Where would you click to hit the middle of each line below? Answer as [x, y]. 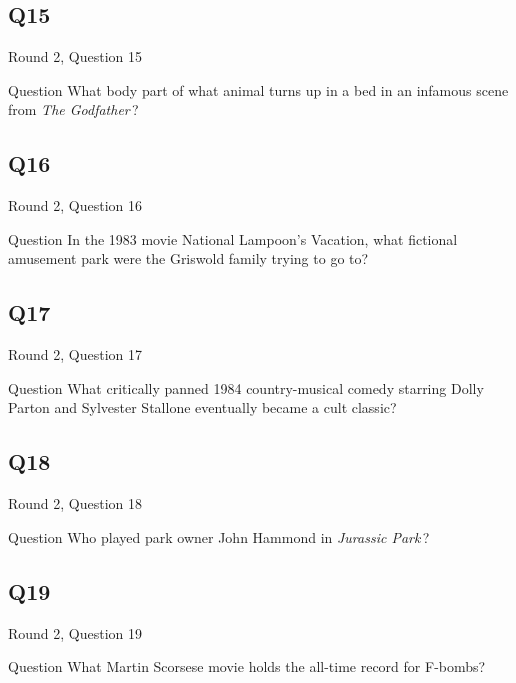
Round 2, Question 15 [75, 56]
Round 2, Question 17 [75, 354]
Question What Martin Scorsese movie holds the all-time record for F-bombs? [247, 666]
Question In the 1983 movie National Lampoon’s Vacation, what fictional [233, 238]
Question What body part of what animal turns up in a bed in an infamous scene [258, 89]
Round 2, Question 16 [75, 205]
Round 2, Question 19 [75, 632]
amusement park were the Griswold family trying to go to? [188, 258]
